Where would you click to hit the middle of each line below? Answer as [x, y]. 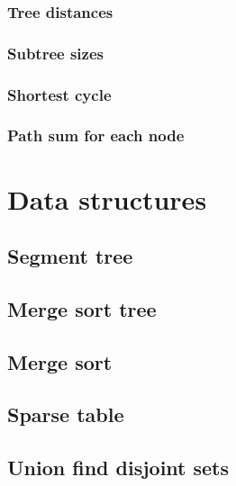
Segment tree [70, 256]
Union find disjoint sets [118, 468]
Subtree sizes [55, 53]
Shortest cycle [59, 94]
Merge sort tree [82, 308]
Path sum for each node [96, 135]
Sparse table [66, 414]
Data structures [107, 198]
